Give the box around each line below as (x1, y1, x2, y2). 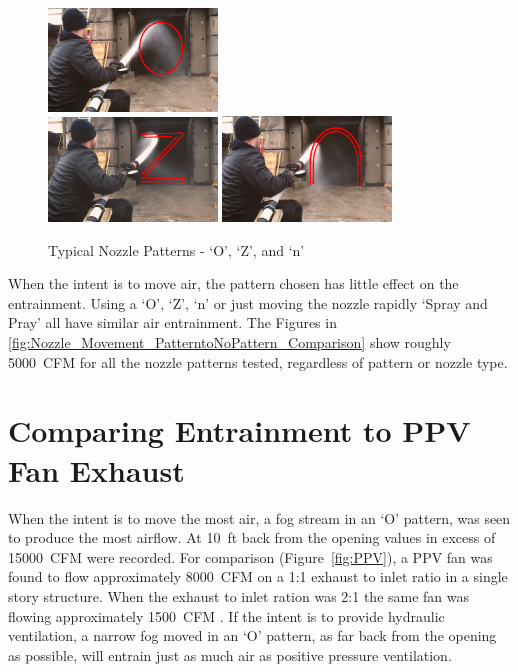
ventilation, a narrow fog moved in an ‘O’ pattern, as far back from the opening (8, 625, 497, 646)
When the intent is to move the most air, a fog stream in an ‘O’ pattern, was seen (8, 507, 511, 528)
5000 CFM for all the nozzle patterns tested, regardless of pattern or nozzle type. (8, 351, 508, 372)
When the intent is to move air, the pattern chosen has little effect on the (8, 273, 459, 294)
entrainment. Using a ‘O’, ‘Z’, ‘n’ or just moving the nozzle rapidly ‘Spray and (8, 292, 488, 313)
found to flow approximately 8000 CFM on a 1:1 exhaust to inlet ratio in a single (8, 566, 508, 587)
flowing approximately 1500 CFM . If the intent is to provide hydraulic (8, 605, 445, 626)
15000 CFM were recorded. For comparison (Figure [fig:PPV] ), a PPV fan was (8, 546, 493, 567)
